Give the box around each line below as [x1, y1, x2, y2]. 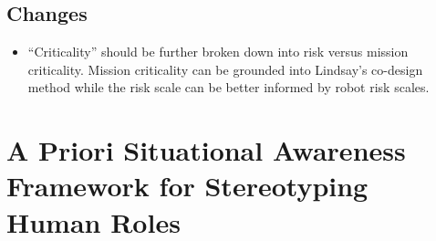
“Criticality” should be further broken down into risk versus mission [27, 42, 409, 61]
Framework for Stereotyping [6, 167, 369, 204]
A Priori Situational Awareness [6, 131, 406, 169]
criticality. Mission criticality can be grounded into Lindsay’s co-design [27, 59, 423, 79]
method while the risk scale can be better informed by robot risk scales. [27, 78, 430, 97]
